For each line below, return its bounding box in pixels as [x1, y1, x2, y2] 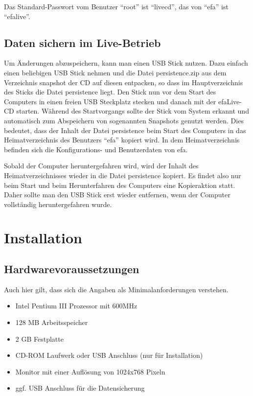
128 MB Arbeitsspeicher [15, 317, 88, 327]
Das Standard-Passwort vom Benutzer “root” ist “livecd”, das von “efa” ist [4, 1, 229, 11]
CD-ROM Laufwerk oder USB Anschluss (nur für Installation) [15, 350, 203, 360]
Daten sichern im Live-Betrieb [4, 35, 161, 50]
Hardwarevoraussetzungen [4, 261, 139, 277]
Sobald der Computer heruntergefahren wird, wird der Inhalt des [4, 161, 199, 171]
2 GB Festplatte [15, 333, 64, 344]
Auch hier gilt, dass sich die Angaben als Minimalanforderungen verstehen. [4, 284, 229, 294]
